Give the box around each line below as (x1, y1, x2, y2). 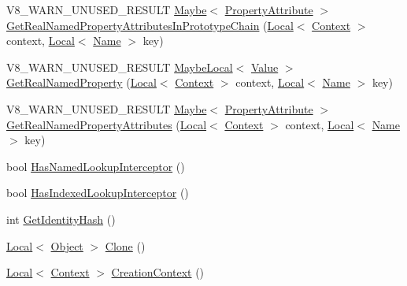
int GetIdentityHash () (6, 210, 116, 227)
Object (50, 237, 83, 254)
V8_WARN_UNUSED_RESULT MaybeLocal (6, 58, 233, 75)
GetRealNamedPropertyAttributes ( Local (6, 116, 207, 132)
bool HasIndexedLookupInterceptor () (6, 184, 189, 201)
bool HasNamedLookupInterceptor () (6, 158, 185, 174)
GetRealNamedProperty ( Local (6, 74, 157, 91)
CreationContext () (111, 264, 205, 280)
